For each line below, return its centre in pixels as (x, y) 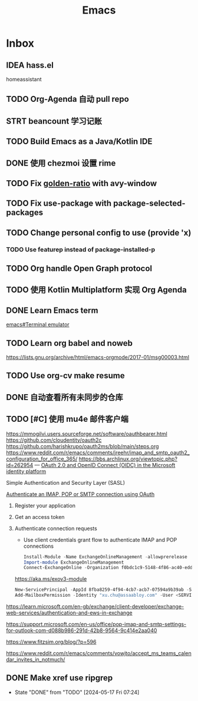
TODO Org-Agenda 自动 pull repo (68, 99)
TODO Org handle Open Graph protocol (79, 269)
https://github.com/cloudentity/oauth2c (54, 440)
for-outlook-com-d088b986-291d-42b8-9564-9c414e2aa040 (82, 630)
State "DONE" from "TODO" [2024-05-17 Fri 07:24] (77, 692)
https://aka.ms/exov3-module (51, 579)
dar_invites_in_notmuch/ (36, 660)
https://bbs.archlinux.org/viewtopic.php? (128, 459)
